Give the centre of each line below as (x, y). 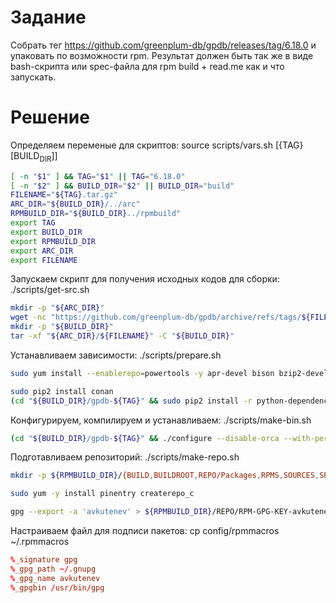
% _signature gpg (44, 560)
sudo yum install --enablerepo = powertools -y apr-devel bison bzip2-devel (169, 373)
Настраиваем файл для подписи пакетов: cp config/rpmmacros (145, 531)
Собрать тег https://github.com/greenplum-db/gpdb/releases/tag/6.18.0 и (163, 45)
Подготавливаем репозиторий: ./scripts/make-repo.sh (125, 457)
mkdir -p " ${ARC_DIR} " (57, 308)
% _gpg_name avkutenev (55, 578)
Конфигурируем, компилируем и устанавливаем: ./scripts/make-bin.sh (161, 420)
